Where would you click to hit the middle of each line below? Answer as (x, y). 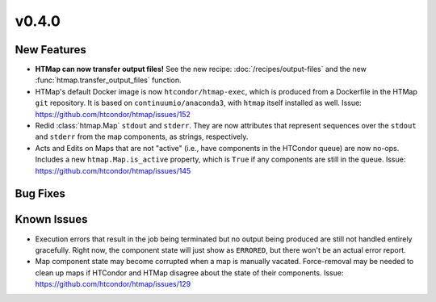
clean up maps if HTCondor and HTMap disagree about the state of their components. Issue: (189, 273)
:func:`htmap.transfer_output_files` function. (108, 80)
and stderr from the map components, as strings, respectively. (142, 136)
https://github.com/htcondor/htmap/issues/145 (113, 170)
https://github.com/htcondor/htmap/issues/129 (113, 284)
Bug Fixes (40, 194)
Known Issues (51, 219)
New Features (50, 50)
